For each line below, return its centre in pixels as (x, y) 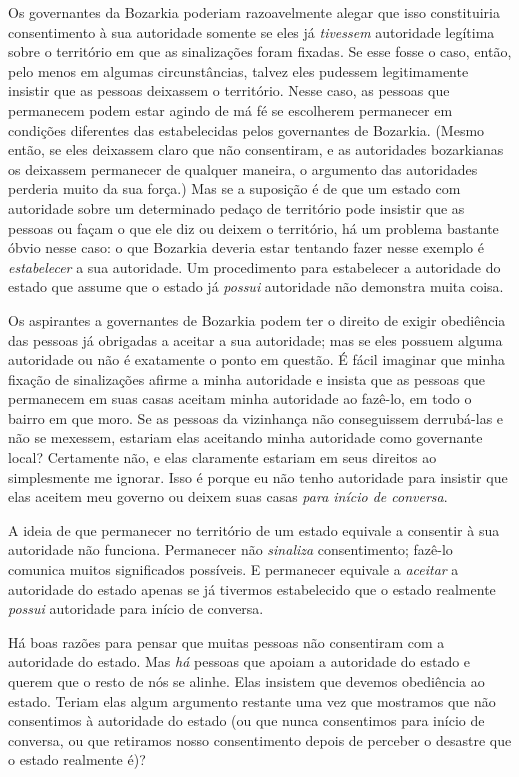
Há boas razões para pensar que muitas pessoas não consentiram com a (226, 641)
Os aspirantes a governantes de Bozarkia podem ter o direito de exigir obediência (257, 319)
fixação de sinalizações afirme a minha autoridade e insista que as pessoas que (247, 378)
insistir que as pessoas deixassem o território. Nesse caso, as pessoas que (229, 90)
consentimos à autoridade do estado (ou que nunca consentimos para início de (246, 720)
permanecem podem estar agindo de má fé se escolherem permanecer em (230, 109)
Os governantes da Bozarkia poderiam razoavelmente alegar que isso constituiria (254, 12)
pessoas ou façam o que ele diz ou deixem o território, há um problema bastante (253, 227)
